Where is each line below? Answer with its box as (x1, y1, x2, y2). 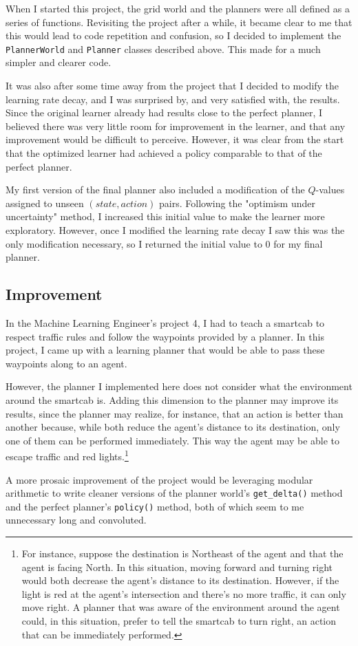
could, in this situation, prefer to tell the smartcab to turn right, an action (21, 614, 337, 628)
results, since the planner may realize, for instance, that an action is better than (6, 406, 344, 420)
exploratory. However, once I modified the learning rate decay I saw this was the (6, 222, 345, 237)
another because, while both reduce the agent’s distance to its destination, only (6, 420, 340, 434)
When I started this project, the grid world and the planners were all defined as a (6, 1, 350, 15)
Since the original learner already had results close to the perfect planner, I (6, 105, 323, 120)
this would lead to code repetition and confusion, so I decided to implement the (6, 28, 341, 43)
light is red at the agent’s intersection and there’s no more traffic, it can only (21, 586, 346, 601)
